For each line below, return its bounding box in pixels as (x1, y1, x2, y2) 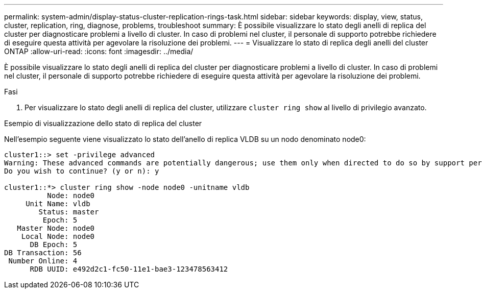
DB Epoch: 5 (30, 240, 78, 249)
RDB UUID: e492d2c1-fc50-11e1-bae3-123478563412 (30, 265, 228, 273)
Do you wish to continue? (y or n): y (4, 167, 159, 175)
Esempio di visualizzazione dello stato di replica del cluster (4, 119, 202, 128)
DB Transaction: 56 (4, 249, 82, 257)
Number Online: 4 (8, 257, 78, 265)
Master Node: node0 (17, 224, 95, 232)
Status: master (38, 208, 99, 216)
